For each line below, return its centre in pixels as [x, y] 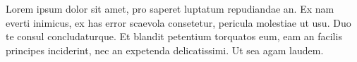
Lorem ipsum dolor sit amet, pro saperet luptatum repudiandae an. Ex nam [170, 8]
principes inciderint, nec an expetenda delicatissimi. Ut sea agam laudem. [165, 50]
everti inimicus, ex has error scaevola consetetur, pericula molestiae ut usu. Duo [178, 22]
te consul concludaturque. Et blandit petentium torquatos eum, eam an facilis [174, 36]
